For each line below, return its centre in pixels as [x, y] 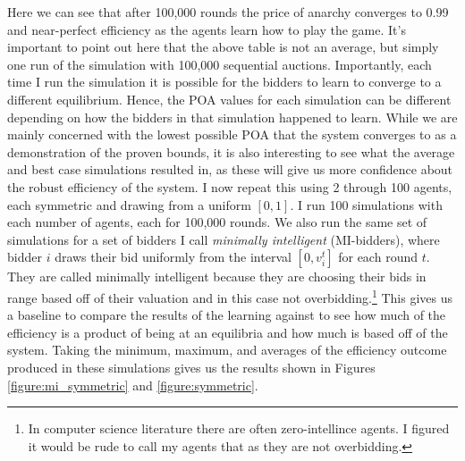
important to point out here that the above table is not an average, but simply [223, 47]
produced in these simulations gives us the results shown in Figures [191, 367]
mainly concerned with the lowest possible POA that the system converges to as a [232, 134]
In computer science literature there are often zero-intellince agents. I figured [239, 428]
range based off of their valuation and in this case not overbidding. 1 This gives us [230, 296]
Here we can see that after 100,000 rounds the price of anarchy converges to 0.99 [228, 12]
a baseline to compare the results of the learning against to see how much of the [227, 315]
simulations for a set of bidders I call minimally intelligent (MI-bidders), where [224, 239]
